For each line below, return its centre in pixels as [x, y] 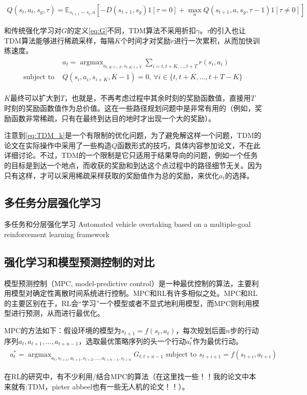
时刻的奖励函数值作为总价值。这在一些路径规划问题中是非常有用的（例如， [129, 108]
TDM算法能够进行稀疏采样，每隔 [59, 40]
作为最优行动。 [218, 341]
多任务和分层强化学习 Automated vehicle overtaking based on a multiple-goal [127, 224]
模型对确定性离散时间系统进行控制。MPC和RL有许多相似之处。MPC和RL [134, 293]
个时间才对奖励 [146, 40]
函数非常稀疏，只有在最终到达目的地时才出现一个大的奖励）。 [113, 118]
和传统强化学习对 [33, 30]
